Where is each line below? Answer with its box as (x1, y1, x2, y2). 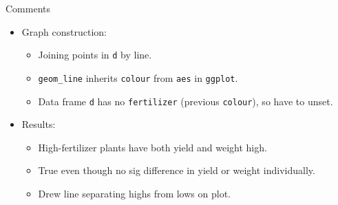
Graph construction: (21, 24, 107, 39)
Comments (6, 1, 51, 15)
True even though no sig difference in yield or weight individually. (38, 163, 315, 177)
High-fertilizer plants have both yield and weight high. (38, 140, 267, 154)
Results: (21, 117, 56, 131)
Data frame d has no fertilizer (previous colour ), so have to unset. (38, 94, 333, 108)
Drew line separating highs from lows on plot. (38, 186, 231, 200)
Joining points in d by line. (38, 47, 152, 62)
